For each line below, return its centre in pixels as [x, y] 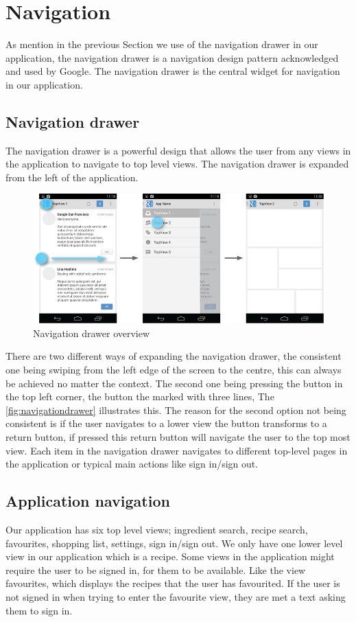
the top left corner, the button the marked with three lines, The [140, 396]
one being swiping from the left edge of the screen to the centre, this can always [174, 370]
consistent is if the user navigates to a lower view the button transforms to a [166, 423]
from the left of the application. [72, 177]
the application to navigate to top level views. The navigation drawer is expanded [177, 164]
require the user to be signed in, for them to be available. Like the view [156, 569]
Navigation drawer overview [92, 333]
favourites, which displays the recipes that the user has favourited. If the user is [173, 583]
